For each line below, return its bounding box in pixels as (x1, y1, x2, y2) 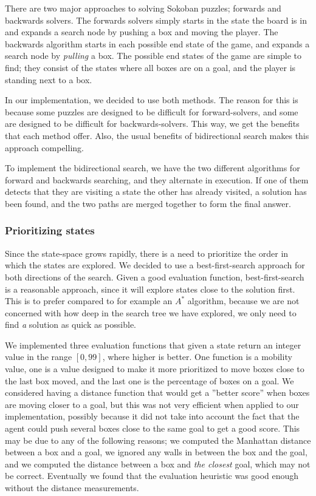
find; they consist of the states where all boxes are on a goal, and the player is (5, 61, 296, 73)
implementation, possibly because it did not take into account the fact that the (5, 410, 300, 423)
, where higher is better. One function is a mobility (102, 350, 292, 363)
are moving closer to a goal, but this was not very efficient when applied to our (5, 398, 299, 410)
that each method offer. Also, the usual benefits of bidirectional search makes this (5, 129, 309, 141)
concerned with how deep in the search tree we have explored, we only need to (5, 306, 297, 319)
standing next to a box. (5, 73, 92, 86)
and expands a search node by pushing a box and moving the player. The (5, 25, 278, 38)
